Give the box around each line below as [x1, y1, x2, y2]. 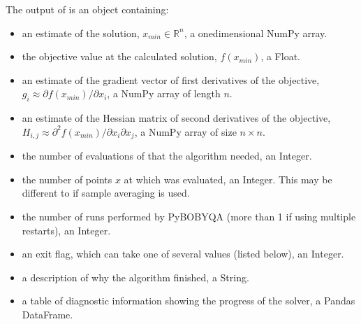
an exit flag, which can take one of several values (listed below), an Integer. [22, 246, 344, 261]
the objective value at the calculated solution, [22, 49, 217, 64]
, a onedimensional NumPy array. [184, 25, 327, 40]
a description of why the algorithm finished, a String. [22, 269, 249, 284]
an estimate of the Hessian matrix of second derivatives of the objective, [22, 111, 331, 125]
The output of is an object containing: [6, 2, 169, 16]
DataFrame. [22, 307, 73, 321]
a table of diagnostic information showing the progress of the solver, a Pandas [22, 293, 355, 308]
